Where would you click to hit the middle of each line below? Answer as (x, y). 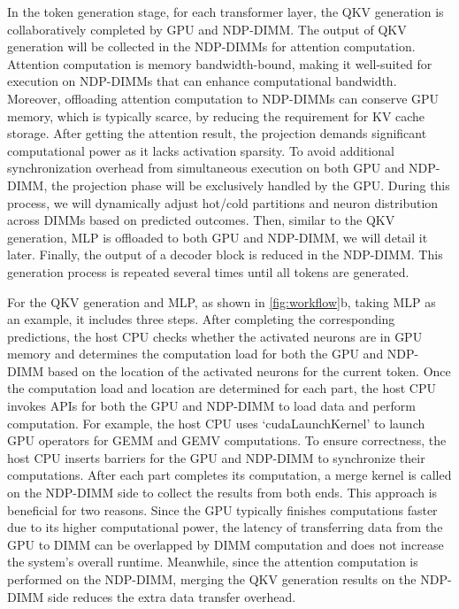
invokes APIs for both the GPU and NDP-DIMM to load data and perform (211, 406)
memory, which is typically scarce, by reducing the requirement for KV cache (216, 116)
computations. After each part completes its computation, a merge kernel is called (229, 475)
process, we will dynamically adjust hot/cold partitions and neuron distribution (223, 202)
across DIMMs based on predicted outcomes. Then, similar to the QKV (201, 220)
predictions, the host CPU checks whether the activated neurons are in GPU (215, 336)
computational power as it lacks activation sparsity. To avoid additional (201, 150)
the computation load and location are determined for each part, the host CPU (222, 388)
